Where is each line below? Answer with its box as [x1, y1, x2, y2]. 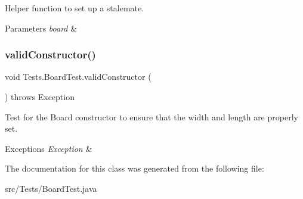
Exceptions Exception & [5, 142, 92, 154]
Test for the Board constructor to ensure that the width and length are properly [5, 110, 298, 123]
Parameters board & [5, 21, 78, 34]
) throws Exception [5, 91, 75, 102]
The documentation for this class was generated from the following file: [5, 162, 264, 175]
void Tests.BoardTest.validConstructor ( [5, 70, 151, 83]
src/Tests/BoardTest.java [5, 182, 97, 194]
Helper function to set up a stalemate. [5, 2, 144, 14]
